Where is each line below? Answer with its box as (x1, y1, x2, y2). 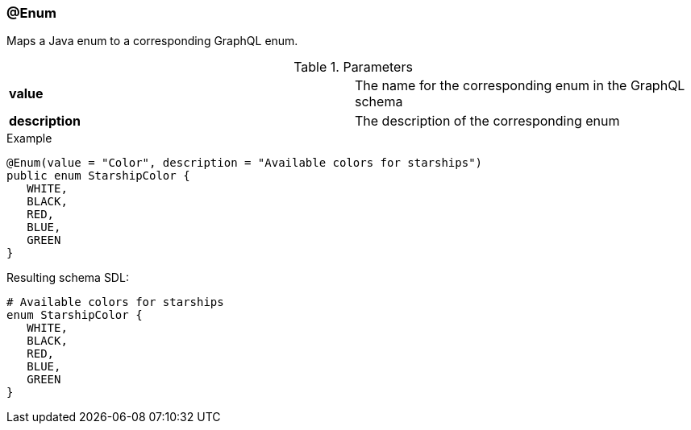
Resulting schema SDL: (6, 271, 129, 285)
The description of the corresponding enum (355, 113, 620, 130)
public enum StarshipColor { (6, 169, 190, 183)
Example (6, 131, 52, 146)
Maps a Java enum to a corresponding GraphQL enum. (6, 34, 298, 48)
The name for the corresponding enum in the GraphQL (355, 77, 685, 94)
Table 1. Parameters (293, 59, 413, 76)
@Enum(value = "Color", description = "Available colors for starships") (6, 156, 483, 170)
